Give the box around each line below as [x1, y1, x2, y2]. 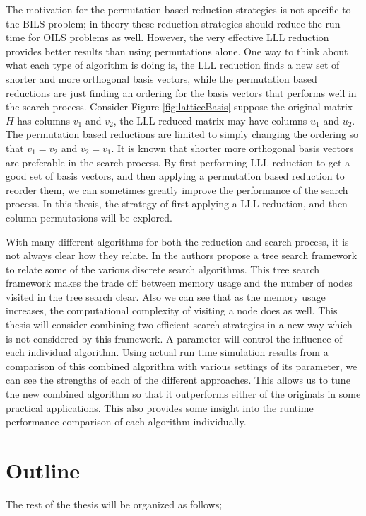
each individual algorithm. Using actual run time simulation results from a [6, 345, 329, 360]
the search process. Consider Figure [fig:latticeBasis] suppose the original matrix [6, 99, 353, 114]
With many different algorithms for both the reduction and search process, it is [6, 234, 349, 248]
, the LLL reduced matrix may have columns [113, 113, 307, 127]
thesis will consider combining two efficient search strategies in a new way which [6, 317, 353, 332]
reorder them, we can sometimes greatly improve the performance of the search [6, 182, 348, 197]
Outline [6, 456, 81, 484]
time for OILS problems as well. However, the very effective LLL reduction [6, 30, 329, 45]
